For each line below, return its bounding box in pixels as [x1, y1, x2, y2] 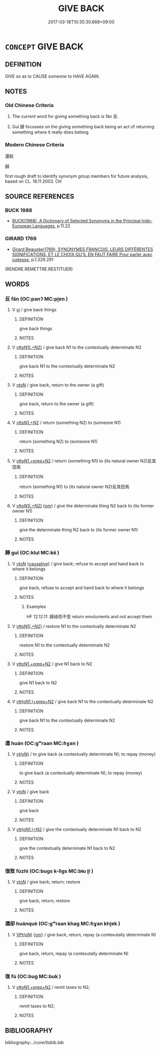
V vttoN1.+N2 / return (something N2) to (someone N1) [12, 420, 121, 425]
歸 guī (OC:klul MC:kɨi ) [5, 549, 59, 556]
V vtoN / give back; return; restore [12, 879, 81, 885]
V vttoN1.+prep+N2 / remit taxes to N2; [12, 984, 90, 990]
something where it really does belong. [12, 129, 90, 135]
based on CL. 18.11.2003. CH [5, 178, 62, 184]
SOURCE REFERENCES [5, 192, 74, 201]
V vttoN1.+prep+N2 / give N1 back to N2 [12, 661, 92, 667]
